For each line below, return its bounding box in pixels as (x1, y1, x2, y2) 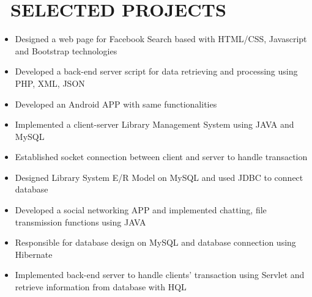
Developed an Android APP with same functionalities (15, 97, 217, 110)
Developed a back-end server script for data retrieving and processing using (15, 65, 298, 78)
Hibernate (15, 248, 53, 260)
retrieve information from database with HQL (15, 280, 187, 293)
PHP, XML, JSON (15, 76, 85, 89)
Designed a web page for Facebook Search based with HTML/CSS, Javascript (15, 32, 307, 45)
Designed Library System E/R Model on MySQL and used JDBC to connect (15, 170, 303, 183)
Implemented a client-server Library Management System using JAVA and (15, 118, 294, 131)
